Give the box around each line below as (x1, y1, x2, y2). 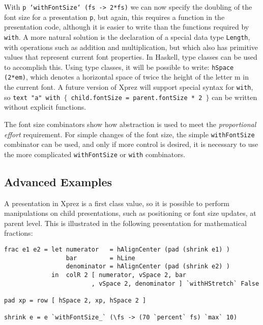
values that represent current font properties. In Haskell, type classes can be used (4, 52, 257, 62)
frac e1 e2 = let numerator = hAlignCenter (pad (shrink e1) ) (4, 246, 230, 254)
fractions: (4, 228, 33, 238)
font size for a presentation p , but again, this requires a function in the (4, 11, 225, 22)
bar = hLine (66, 254, 135, 262)
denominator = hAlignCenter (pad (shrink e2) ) (66, 263, 230, 270)
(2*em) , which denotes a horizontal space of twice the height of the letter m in (4, 71, 249, 82)
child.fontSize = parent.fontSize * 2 (71, 94, 202, 102)
